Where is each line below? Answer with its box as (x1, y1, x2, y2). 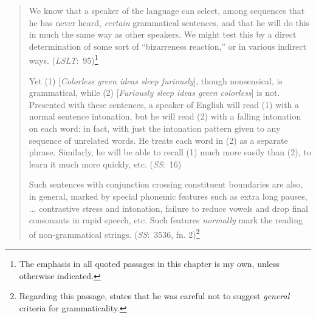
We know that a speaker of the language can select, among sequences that (29, 4, 305, 16)
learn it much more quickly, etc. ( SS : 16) (29, 157, 182, 170)
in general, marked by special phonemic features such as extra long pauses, (29, 189, 307, 202)
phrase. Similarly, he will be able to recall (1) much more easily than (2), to (29, 146, 311, 158)
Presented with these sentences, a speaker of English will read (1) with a (29, 98, 300, 110)
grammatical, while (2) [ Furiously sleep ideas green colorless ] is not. (29, 86, 280, 99)
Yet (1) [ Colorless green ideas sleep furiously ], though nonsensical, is (29, 74, 283, 87)
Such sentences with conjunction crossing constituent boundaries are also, (29, 178, 303, 191)
